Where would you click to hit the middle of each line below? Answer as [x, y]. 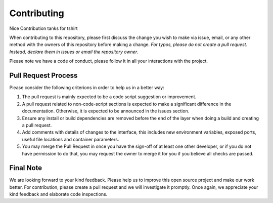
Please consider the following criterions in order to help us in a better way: [87, 88]
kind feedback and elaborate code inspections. [58, 194]
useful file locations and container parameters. [71, 139]
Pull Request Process [43, 75]
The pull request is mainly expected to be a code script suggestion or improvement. [109, 97]
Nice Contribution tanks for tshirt [43, 28]
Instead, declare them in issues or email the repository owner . [74, 52]
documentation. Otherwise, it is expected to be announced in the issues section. [106, 111]
